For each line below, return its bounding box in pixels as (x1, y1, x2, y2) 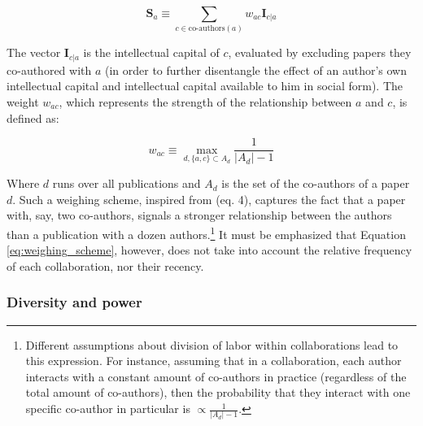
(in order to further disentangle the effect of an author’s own (105, 61, 407, 78)
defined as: (7, 109, 59, 126)
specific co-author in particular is (25, 400, 190, 417)
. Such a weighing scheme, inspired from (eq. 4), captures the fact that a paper (12, 190, 406, 207)
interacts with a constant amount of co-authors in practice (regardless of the (25, 367, 407, 385)
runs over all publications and (52, 175, 201, 192)
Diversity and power (7, 292, 142, 312)
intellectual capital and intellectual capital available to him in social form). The (7, 77, 403, 94)
